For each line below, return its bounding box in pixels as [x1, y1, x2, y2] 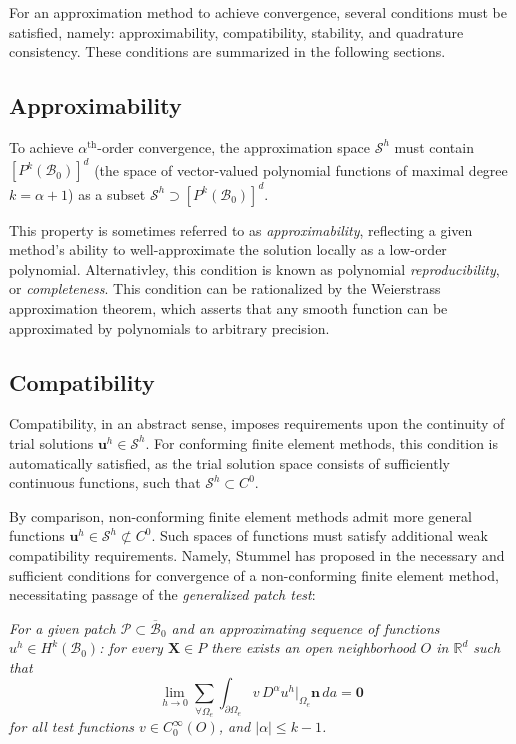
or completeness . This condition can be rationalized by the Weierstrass [9, 278, 441, 299]
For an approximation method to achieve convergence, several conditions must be [9, 2, 507, 22]
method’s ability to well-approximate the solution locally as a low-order [9, 239, 447, 260]
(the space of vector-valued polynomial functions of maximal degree [94, 159, 508, 180]
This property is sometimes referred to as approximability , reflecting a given [9, 219, 473, 240]
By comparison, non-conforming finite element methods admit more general [9, 505, 472, 526]
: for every [99, 637, 163, 658]
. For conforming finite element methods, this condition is [145, 432, 499, 453]
